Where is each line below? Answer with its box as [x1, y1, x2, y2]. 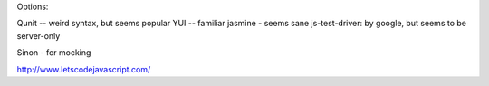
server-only [16, 30, 61, 41]
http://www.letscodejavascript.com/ [16, 63, 151, 74]
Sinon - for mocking [16, 47, 91, 58]
